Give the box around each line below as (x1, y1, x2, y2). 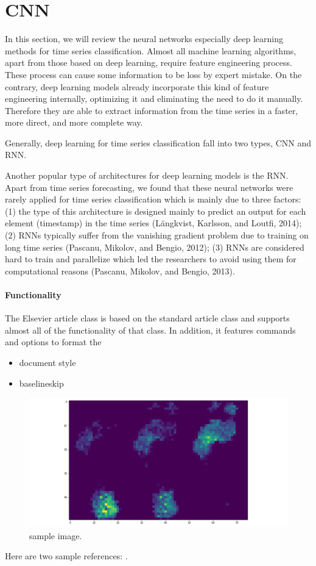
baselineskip (19, 376, 64, 389)
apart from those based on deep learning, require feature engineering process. (5, 56, 292, 69)
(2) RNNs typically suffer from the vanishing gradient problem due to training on (5, 229, 309, 242)
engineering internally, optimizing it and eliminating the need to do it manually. (5, 92, 303, 105)
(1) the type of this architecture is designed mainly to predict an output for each (5, 204, 306, 217)
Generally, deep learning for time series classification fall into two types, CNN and (5, 136, 312, 149)
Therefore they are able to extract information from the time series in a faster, (5, 104, 298, 116)
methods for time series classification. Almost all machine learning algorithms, (5, 44, 297, 57)
